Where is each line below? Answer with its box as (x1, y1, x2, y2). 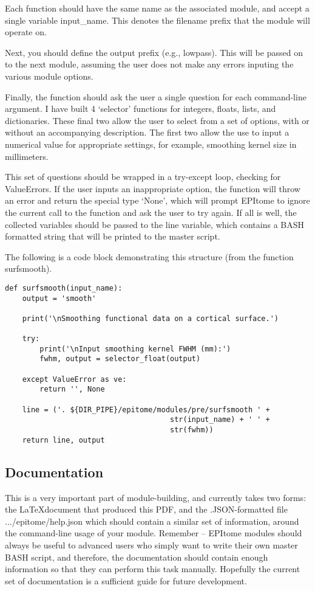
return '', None (39, 385, 105, 394)
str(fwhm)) (170, 426, 214, 435)
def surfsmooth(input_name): (5, 283, 123, 292)
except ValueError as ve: (22, 375, 127, 384)
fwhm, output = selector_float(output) (39, 354, 201, 364)
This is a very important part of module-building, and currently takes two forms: (5, 491, 307, 503)
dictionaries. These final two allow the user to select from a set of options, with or (5, 114, 310, 126)
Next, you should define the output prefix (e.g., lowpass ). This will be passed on (5, 46, 303, 58)
